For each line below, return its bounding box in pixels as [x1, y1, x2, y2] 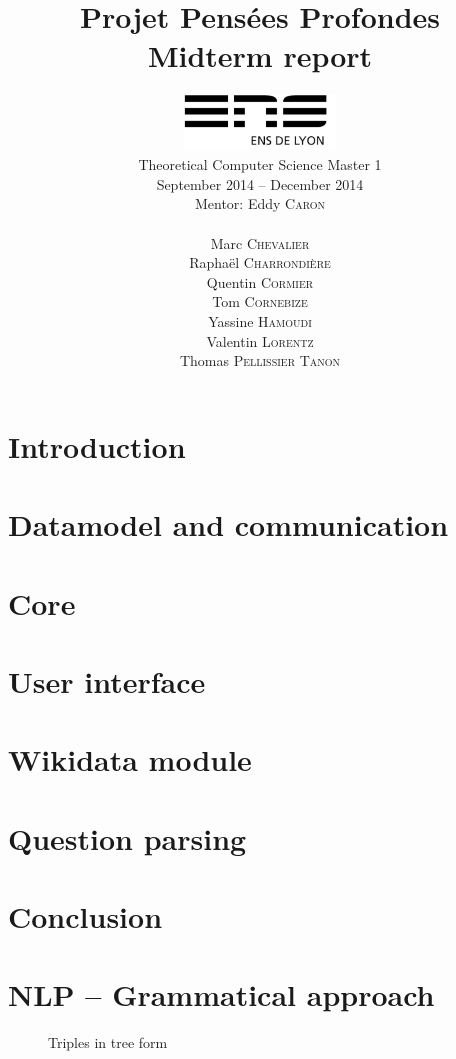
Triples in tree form [48, 1032, 168, 1053]
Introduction [8, 425, 186, 466]
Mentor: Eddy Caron [194, 193, 326, 214]
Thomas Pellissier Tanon [179, 350, 341, 371]
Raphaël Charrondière [189, 252, 331, 273]
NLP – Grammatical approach [8, 974, 435, 1015]
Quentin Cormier [206, 271, 314, 292]
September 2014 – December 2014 [156, 173, 364, 194]
